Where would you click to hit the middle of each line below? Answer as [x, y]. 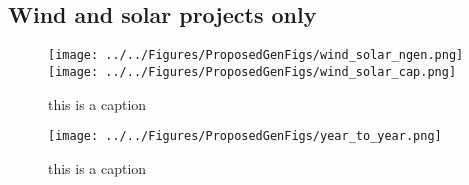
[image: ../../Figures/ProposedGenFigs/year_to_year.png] [245, 136]
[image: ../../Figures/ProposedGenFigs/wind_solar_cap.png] [252, 71]
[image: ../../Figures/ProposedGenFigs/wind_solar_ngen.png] [256, 55]
